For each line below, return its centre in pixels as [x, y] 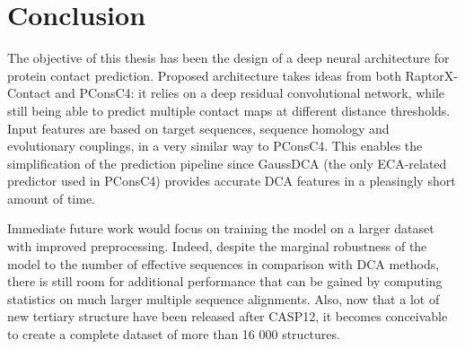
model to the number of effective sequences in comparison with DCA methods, [224, 263]
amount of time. [51, 198]
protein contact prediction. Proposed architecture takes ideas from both [204, 75]
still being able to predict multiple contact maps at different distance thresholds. [229, 110]
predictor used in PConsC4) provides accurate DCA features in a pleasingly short [232, 181]
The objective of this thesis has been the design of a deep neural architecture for [228, 58]
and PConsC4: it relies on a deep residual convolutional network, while [250, 93]
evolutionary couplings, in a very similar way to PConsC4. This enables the [215, 146]
